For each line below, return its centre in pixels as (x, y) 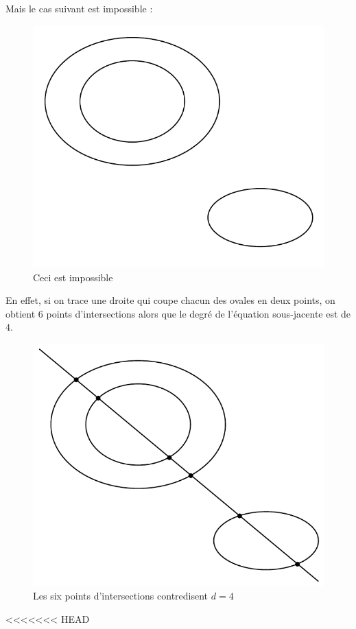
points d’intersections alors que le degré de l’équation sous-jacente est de (199, 313)
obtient (21, 313)
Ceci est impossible (73, 277)
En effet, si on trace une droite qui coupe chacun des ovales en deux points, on (170, 300)
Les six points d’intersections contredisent (121, 596)
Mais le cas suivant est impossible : (79, 8)
